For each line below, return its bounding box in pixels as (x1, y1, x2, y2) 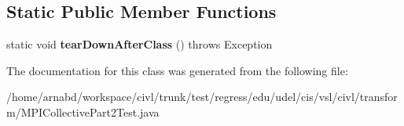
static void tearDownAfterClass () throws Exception (6, 36, 273, 52)
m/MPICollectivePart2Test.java (6, 103, 160, 120)
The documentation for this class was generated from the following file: (6, 62, 348, 78)
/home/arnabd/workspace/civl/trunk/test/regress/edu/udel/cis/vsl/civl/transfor (6, 88, 398, 105)
